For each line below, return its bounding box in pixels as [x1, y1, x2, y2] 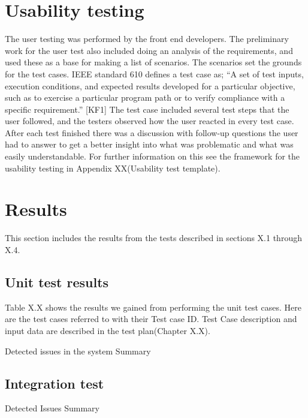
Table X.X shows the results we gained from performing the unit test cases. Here [5, 300, 301, 313]
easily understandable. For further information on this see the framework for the [5, 150, 300, 163]
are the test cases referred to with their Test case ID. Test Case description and [5, 312, 297, 325]
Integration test [5, 374, 104, 392]
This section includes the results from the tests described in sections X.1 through [5, 231, 302, 244]
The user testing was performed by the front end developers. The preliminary [5, 32, 289, 45]
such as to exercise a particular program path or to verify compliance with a [5, 91, 285, 104]
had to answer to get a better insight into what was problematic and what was [5, 138, 294, 151]
